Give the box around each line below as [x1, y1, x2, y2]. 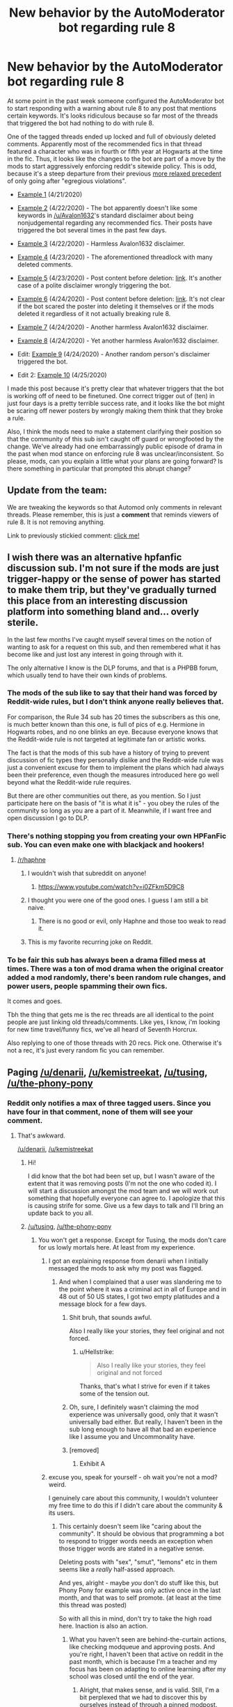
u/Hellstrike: [79, 1348, 115, 1356]
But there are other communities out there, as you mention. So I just [7, 792, 201, 800]
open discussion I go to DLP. [7, 813, 89, 822]
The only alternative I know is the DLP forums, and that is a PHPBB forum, [7, 663, 218, 672]
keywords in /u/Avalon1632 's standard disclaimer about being [17, 211, 193, 219]
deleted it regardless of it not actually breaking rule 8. [17, 309, 171, 317]
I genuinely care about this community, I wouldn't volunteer [48, 1494, 219, 1502]
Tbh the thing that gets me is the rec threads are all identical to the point [7, 1011, 214, 1019]
